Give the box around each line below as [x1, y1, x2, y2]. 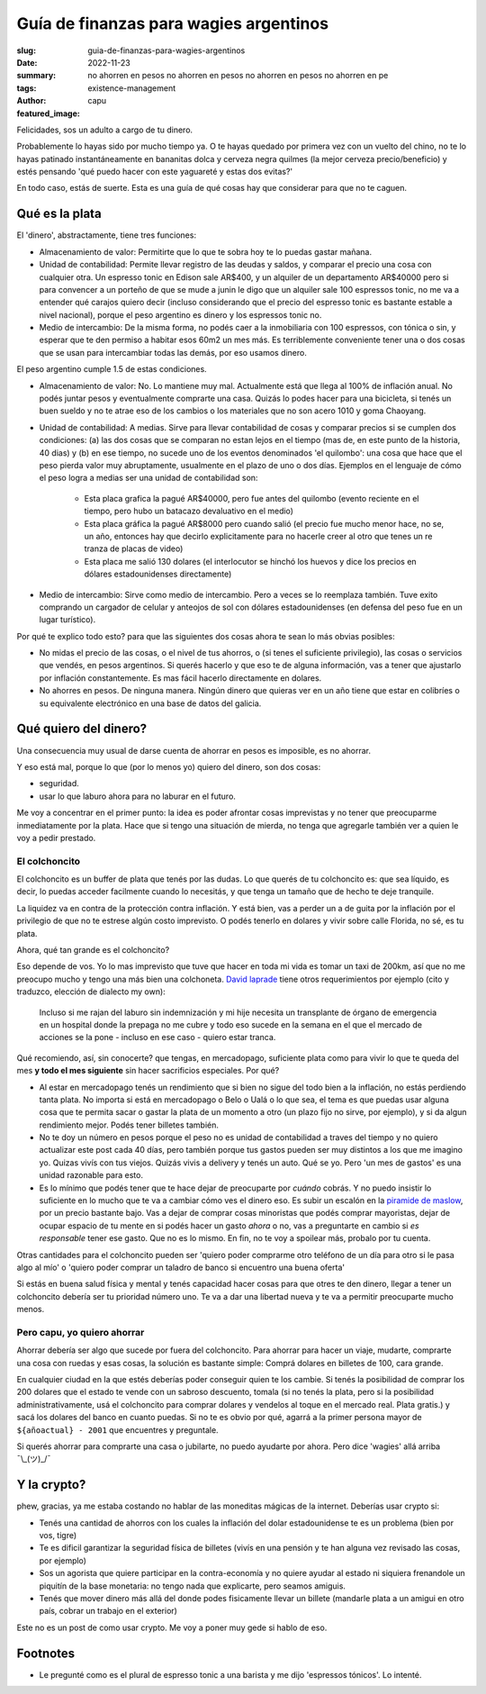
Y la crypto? [16, 1477, 86, 1492]
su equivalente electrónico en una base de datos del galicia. [39, 698, 262, 709]
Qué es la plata [16, 206, 103, 222]
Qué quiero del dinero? [16, 721, 148, 737]
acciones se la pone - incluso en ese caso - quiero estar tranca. [39, 1032, 276, 1043]
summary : [16, 70, 57, 81]
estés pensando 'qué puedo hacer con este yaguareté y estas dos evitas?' [16, 167, 292, 177]
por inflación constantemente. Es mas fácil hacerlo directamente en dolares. [39, 672, 322, 684]
